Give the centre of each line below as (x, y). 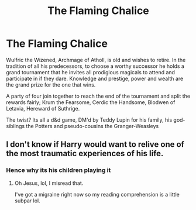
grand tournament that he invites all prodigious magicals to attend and (91, 72)
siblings (16, 126)
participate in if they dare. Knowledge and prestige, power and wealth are (95, 78)
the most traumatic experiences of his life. (85, 154)
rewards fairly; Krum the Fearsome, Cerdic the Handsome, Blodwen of (91, 102)
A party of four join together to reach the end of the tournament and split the (98, 96)
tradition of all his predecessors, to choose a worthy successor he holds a (95, 66)
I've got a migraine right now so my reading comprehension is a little (97, 194)
